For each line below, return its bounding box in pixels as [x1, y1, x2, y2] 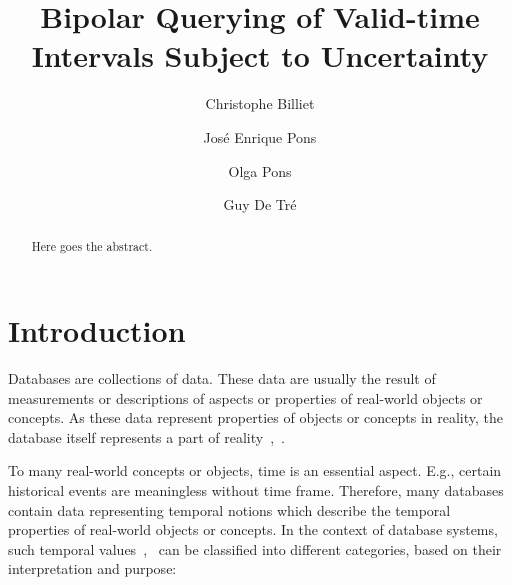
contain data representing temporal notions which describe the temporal [8, 499, 451, 520]
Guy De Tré [223, 194, 297, 215]
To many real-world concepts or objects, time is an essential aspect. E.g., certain [8, 460, 502, 481]
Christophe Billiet [205, 93, 315, 114]
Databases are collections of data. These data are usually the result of [8, 368, 436, 389]
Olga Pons [228, 160, 292, 181]
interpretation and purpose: [8, 558, 177, 579]
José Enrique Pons [203, 126, 317, 147]
